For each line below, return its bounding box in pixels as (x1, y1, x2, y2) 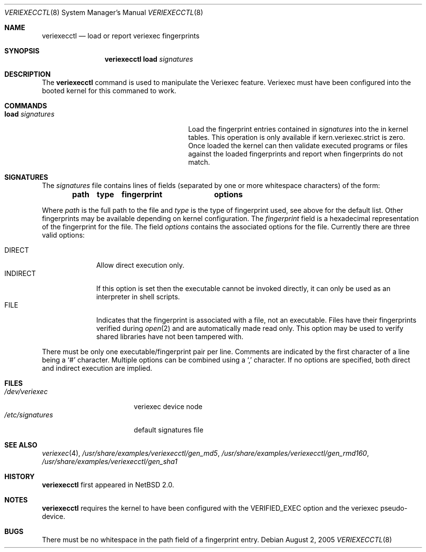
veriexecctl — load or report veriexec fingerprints (42, 32, 200, 40)
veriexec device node (134, 402, 203, 411)
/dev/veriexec (4, 387, 48, 396)
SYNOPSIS (4, 47, 40, 55)
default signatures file (134, 426, 204, 434)
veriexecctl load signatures (104, 55, 193, 63)
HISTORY (4, 472, 35, 481)
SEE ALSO (4, 441, 37, 449)
